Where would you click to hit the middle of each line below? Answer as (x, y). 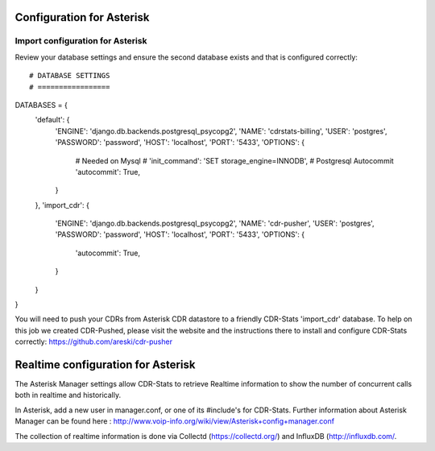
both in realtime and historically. (68, 395)
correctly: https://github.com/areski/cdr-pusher (94, 341)
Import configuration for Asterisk (81, 41)
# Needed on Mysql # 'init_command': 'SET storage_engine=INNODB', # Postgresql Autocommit (234, 160)
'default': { (52, 120)
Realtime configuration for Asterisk (105, 365)
